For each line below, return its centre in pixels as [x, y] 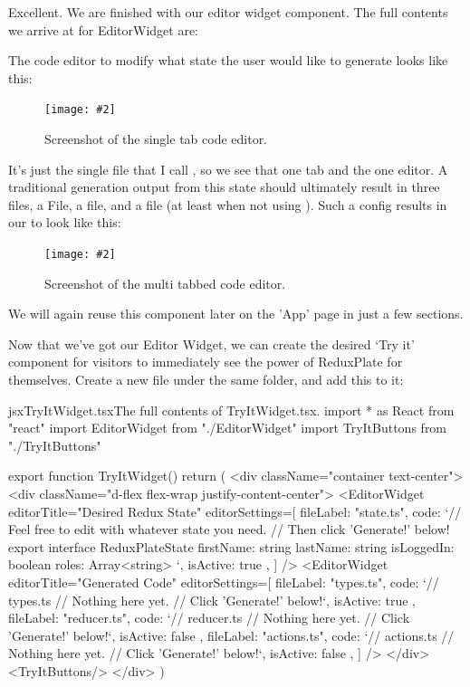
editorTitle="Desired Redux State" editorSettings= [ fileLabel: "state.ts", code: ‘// [235, 511]
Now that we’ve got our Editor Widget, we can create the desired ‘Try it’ [211, 343]
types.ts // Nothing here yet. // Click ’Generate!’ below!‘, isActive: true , [212, 600]
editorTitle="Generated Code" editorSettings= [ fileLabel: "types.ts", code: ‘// [224, 582]
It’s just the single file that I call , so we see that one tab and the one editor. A [228, 169]
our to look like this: [65, 222]
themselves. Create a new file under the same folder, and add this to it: [206, 380]
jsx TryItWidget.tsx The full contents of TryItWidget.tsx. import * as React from [231, 410]
